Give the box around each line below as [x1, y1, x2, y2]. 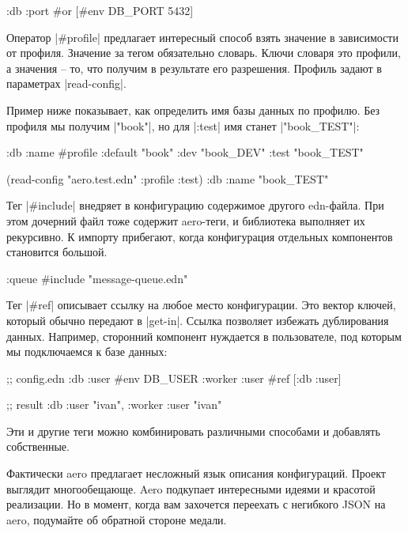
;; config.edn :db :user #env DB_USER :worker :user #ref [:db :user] [6, 369, 342, 386]
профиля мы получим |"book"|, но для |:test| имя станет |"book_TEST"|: [6, 117, 360, 134]
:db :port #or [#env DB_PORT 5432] [6, 2, 194, 18]
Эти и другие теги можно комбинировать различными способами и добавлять [6, 422, 380, 439]
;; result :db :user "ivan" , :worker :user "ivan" [6, 396, 222, 413]
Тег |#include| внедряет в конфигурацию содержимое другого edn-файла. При [6, 197, 384, 214]
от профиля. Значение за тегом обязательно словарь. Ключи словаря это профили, [6, 44, 401, 61]
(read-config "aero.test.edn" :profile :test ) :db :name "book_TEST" [6, 170, 329, 187]
